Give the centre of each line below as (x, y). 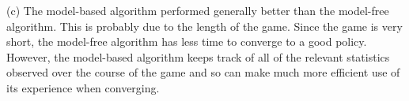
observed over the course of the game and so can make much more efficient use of (203, 72)
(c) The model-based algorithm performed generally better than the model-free (198, 10)
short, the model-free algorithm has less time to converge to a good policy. (187, 41)
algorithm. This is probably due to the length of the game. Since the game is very (204, 26)
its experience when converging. (83, 87)
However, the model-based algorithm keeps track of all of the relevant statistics (198, 56)
